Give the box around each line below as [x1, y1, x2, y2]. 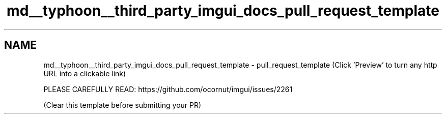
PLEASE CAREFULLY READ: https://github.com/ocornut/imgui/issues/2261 [43, 84, 293, 94]
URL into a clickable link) [43, 69, 126, 78]
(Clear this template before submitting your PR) [43, 100, 202, 109]
